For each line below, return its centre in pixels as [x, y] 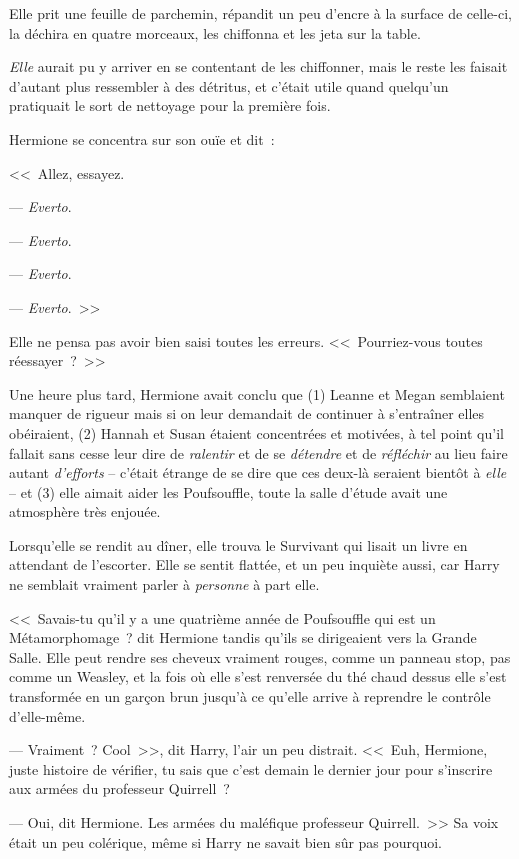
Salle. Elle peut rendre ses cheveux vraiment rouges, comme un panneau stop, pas [260, 656]
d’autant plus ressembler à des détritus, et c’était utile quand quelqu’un [229, 85]
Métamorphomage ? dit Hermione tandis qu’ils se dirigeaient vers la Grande [243, 637]
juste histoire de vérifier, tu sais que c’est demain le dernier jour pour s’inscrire [251, 768]
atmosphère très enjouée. [85, 511]
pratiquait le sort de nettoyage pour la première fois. [170, 105]
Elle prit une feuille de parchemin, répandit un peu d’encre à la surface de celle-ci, [260, 13]
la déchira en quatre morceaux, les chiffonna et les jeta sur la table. [215, 32]
